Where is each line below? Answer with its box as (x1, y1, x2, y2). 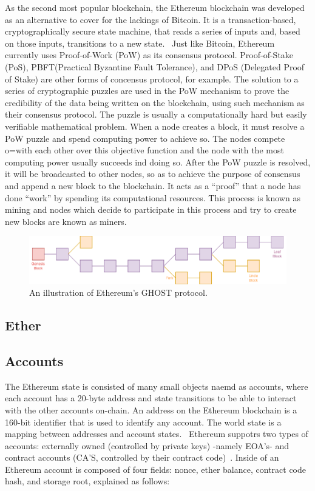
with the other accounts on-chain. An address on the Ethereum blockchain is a (5, 403, 297, 416)
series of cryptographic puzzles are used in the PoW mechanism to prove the (5, 84, 290, 97)
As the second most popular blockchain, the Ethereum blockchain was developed (5, 1, 305, 13)
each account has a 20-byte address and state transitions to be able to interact (5, 392, 297, 404)
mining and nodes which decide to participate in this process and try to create (5, 203, 297, 216)
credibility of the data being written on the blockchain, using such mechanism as (5, 96, 305, 109)
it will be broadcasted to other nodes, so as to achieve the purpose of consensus (5, 167, 300, 180)
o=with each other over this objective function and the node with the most (5, 144, 284, 156)
